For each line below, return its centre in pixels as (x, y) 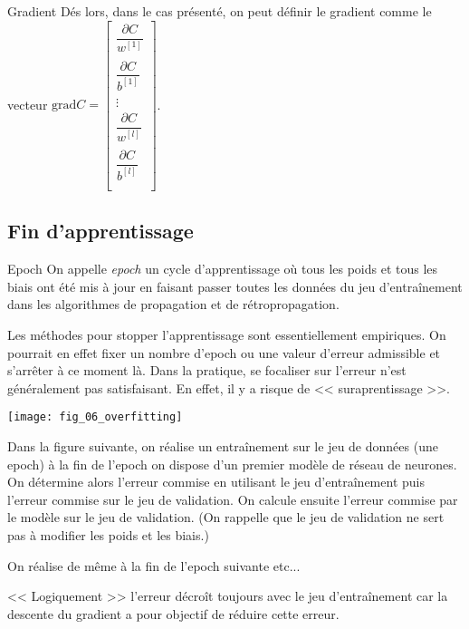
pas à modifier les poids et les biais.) (108, 535)
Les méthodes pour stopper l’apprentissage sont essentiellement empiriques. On (227, 335)
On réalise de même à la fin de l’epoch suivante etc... (154, 565)
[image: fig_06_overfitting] (95, 417)
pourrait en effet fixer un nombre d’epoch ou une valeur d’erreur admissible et (224, 352)
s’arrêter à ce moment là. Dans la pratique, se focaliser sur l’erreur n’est (207, 370)
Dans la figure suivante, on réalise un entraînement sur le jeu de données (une (223, 446)
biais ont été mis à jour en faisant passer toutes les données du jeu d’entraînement (235, 286)
